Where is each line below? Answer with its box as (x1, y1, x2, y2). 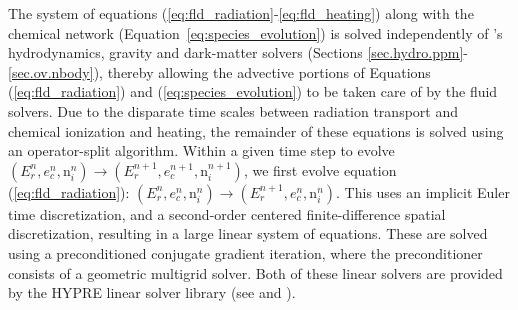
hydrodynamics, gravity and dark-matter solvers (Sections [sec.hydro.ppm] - (8, 42, 468, 63)
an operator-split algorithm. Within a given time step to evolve (8, 140, 395, 161)
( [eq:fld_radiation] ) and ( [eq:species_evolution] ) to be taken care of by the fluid (8, 81, 498, 102)
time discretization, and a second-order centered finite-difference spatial (8, 203, 446, 224)
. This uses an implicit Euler (336, 181, 510, 202)
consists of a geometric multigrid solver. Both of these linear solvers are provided (8, 262, 503, 283)
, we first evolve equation (243, 159, 397, 180)
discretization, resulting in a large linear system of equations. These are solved (8, 223, 488, 244)
